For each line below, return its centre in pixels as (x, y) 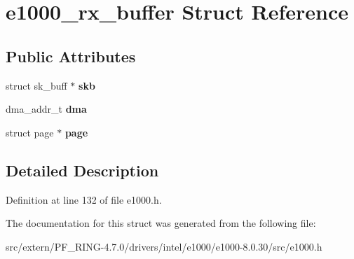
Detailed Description (82, 170)
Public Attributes (71, 56)
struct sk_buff (36, 85)
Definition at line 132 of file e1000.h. (84, 199)
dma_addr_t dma (46, 109)
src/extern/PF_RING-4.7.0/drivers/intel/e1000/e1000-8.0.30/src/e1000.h (164, 246)
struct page (30, 132)
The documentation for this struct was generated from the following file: (161, 223)
